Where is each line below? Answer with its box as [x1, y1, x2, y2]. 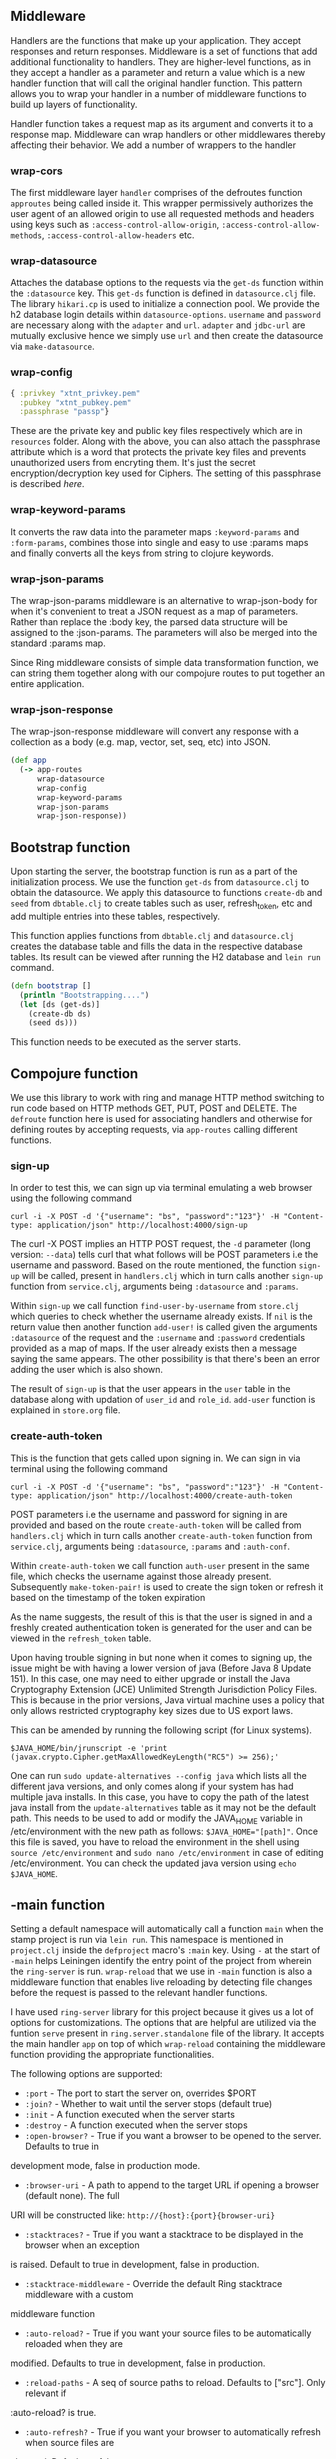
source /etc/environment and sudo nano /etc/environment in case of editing [10, 1846, 324, 1858]
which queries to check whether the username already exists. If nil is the [10, 1310, 313, 1323]
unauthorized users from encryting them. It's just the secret [10, 457, 257, 469]
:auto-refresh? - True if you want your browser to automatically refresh [24, 2426, 322, 2438]
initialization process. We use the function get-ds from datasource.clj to [10, 876, 310, 888]
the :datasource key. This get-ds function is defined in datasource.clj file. [10, 287, 317, 299]
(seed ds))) [28, 1018, 78, 1028]
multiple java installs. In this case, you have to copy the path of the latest [10, 1790, 310, 1803]
